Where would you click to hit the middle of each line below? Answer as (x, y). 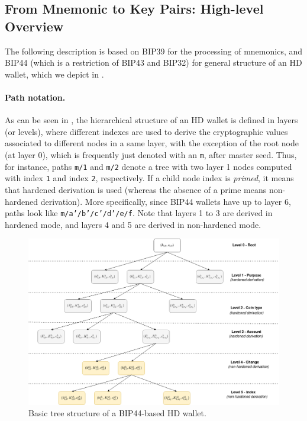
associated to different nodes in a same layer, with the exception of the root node (152, 143)
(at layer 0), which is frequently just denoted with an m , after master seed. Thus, (151, 154)
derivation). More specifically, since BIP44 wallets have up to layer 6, (166, 201)
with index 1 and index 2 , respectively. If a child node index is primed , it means (149, 178)
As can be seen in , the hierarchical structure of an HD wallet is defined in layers (151, 120)
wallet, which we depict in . (54, 74)
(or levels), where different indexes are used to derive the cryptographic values (146, 131)
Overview (34, 26)
